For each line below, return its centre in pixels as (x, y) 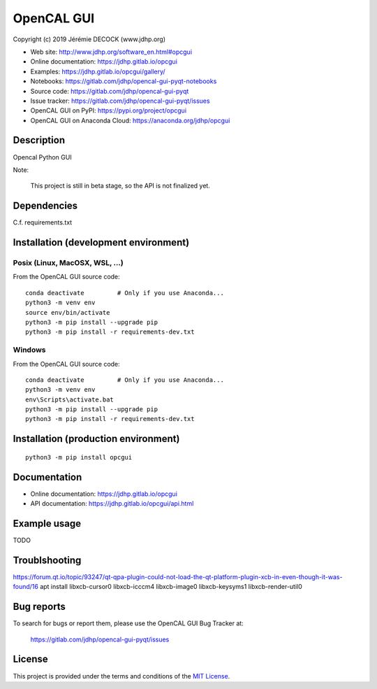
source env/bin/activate (68, 312)
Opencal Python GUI (43, 157)
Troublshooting (47, 560)
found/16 (25, 587)
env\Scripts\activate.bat (70, 399)
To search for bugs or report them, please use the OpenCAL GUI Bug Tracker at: (128, 623)
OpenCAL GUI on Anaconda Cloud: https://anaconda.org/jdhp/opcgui (130, 120)
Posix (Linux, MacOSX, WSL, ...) (68, 263)
